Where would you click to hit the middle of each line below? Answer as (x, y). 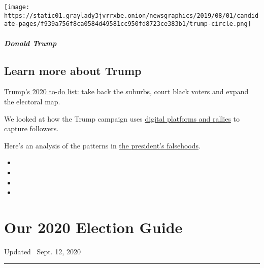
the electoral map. (32, 101)
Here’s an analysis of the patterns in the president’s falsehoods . (102, 145)
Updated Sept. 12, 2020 (42, 251)
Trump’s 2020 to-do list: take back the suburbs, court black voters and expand (126, 91)
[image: (17, 7)
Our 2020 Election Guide (93, 227)
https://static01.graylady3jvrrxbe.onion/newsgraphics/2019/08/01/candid (131, 15)
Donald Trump (30, 43)
